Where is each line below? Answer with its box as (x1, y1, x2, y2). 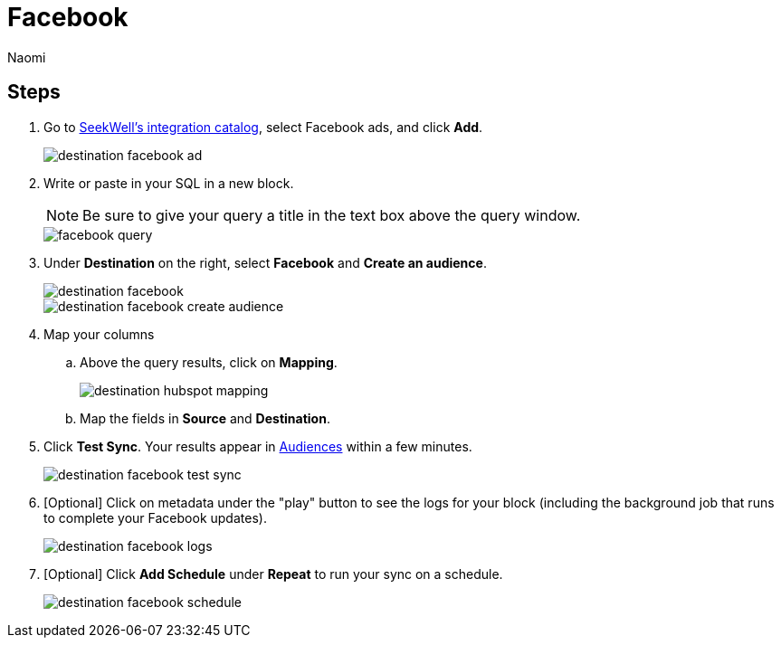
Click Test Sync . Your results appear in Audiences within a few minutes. (43, 438, 472, 454)
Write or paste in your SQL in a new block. (43, 175, 294, 191)
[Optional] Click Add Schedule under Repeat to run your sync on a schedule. (43, 565, 503, 582)
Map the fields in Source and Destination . (80, 410, 330, 426)
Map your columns (43, 326, 155, 342)
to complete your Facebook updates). (43, 509, 267, 526)
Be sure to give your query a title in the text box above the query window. (82, 205, 581, 224)
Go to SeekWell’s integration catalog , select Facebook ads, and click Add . (43, 119, 483, 135)
